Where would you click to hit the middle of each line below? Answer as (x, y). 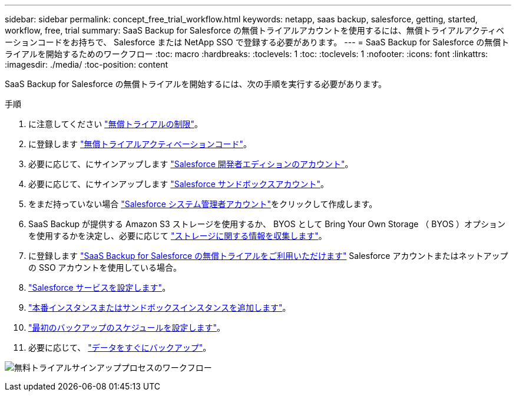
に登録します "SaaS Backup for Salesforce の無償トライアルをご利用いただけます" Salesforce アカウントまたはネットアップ (268, 256)
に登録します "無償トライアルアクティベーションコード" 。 (140, 144)
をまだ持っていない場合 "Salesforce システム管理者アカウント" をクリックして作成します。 (203, 204)
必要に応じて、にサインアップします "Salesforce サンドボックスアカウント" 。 (178, 184)
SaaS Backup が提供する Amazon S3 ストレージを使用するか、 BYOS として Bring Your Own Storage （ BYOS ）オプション (267, 224)
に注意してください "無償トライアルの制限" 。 (116, 124)
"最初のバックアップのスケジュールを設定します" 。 (127, 327)
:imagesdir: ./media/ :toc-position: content (86, 64)
